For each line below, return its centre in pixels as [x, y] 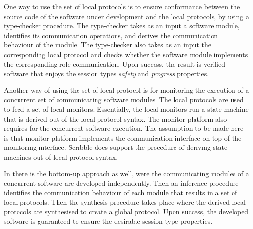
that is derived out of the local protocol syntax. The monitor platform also [116, 118]
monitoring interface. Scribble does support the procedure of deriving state [116, 147]
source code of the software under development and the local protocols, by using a [126, 16]
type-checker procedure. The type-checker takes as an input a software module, [122, 26]
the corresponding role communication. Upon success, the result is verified [115, 64]
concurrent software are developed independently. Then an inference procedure [121, 183]
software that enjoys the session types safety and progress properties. [107, 73]
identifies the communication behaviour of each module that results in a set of [121, 192]
